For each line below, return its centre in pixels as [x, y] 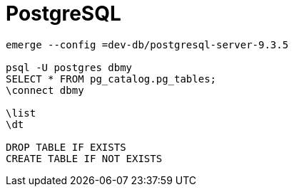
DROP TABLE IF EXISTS [66, 147]
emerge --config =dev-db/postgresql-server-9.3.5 [147, 44]
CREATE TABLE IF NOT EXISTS [84, 158]
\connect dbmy [45, 90]
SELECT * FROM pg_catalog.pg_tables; [111, 79]
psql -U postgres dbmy [69, 67]
